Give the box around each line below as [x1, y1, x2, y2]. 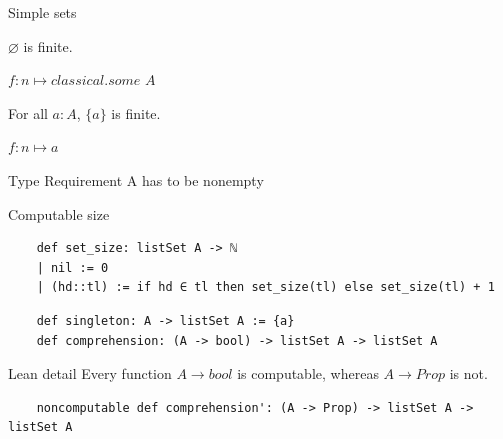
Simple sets [8, 2, 77, 22]
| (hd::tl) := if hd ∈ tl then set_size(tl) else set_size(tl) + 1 [36, 280, 495, 295]
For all [8, 102, 48, 123]
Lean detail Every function [8, 363, 172, 384]
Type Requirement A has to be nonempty [8, 169, 264, 190]
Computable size [8, 203, 110, 224]
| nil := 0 [36, 260, 109, 275]
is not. [449, 363, 488, 384]
